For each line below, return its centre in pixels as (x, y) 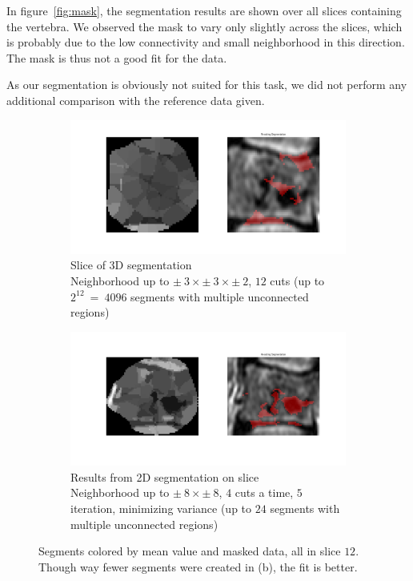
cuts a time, (264, 492)
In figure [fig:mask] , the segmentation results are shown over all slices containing (204, 10)
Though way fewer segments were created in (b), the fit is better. (198, 566)
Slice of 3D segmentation (131, 265)
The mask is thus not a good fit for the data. (117, 57)
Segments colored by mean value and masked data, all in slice (190, 551)
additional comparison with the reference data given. (136, 100)
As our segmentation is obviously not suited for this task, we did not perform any (207, 85)
